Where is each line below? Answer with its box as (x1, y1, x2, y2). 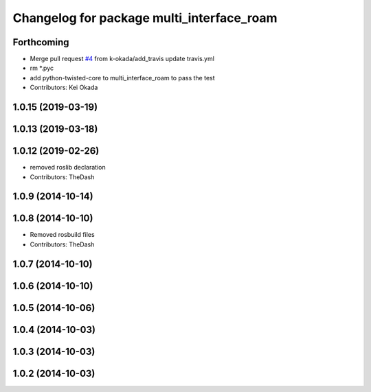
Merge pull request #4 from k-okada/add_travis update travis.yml (30, 55, 214, 63)
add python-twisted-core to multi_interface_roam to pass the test (30, 73, 216, 82)
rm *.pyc (30, 64, 54, 72)
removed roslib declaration (30, 163, 106, 172)
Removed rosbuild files (30, 231, 95, 239)
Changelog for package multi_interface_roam (12, 10, 278, 25)
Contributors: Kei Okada (30, 83, 98, 92)
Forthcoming (12, 36, 69, 48)
